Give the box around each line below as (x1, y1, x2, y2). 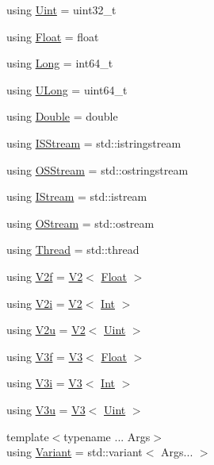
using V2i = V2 (6, 294, 82, 311)
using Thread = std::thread (6, 241, 139, 258)
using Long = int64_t (6, 55, 113, 71)
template (6, 428, 49, 444)
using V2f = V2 (6, 267, 83, 284)
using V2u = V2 (6, 321, 86, 338)
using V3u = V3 (6, 401, 86, 417)
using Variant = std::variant (6, 444, 143, 460)
